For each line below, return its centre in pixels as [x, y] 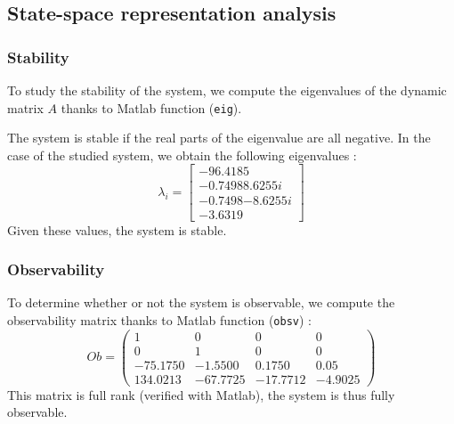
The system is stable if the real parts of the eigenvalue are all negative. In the [219, 138]
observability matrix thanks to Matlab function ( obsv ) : [159, 319]
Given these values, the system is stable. [117, 229]
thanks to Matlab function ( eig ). [151, 107]
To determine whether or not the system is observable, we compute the [201, 302]
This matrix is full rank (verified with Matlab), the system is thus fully [201, 394]
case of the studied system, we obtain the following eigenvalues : [182, 155]
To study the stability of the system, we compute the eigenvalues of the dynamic [227, 90]
